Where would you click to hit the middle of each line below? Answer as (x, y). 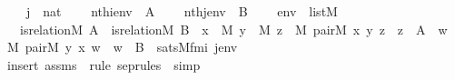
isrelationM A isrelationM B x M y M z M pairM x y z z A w (233, 29)
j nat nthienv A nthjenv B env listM (182, 11)
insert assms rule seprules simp (104, 64)
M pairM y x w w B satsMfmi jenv (122, 47)
